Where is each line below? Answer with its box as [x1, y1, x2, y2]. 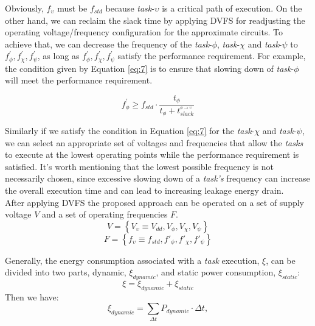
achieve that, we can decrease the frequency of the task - [5, 37, 212, 50]
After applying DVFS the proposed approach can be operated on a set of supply [5, 196, 304, 208]
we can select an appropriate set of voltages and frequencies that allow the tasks [5, 136, 303, 149]
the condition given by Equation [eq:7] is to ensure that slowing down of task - [5, 62, 294, 74]
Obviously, [5, 2, 44, 14]
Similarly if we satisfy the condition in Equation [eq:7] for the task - [5, 124, 255, 136]
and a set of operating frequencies [42, 208, 168, 221]
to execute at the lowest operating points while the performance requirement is [5, 148, 299, 161]
